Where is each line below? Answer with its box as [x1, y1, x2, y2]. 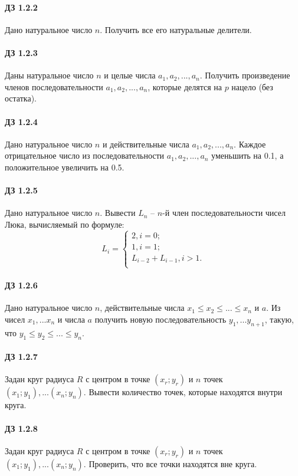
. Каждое [234, 137, 266, 150]
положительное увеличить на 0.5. [5, 160, 125, 173]
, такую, [264, 313, 294, 326]
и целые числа [104, 69, 156, 81]
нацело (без [231, 80, 273, 93]
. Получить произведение [199, 69, 290, 81]
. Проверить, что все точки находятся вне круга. [83, 457, 257, 470]
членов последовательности [5, 80, 103, 93]
